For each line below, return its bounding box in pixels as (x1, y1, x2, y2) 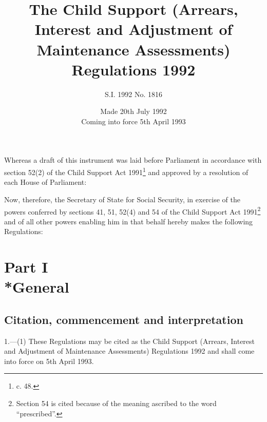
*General (4, 276, 69, 297)
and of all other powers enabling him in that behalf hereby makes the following (4, 216, 253, 226)
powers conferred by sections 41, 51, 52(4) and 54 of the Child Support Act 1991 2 (4, 204, 261, 217)
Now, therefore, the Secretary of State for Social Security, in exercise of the (4, 194, 241, 204)
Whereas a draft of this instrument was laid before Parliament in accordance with (4, 155, 262, 165)
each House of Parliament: (4, 177, 87, 187)
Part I (4, 256, 48, 277)
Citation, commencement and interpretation (4, 311, 243, 327)
